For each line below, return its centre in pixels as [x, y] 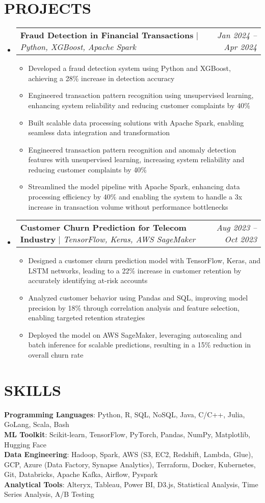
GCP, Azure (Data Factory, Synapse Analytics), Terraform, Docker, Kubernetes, [130, 464]
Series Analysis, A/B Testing [49, 494]
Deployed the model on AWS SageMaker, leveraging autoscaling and [135, 334]
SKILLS [33, 389]
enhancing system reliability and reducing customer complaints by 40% [139, 105]
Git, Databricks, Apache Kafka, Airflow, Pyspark [81, 474]
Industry [38, 239]
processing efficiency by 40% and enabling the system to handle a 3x [135, 197]
